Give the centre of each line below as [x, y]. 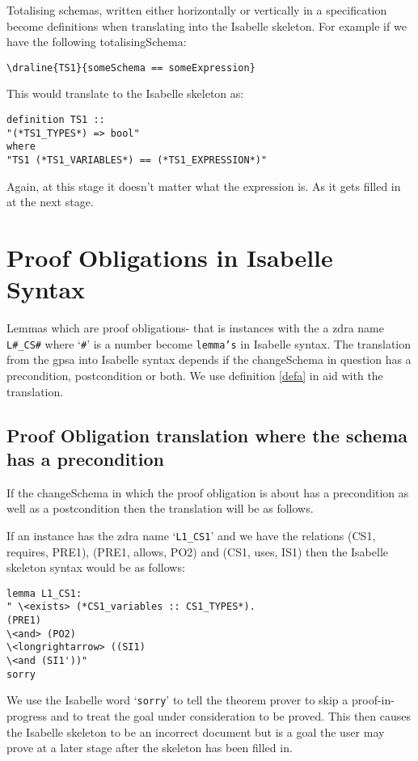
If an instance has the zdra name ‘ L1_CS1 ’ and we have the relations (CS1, [191, 535]
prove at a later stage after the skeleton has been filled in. [150, 748]
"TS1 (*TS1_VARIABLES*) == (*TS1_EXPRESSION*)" [137, 160]
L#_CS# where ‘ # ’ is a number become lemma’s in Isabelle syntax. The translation [209, 343]
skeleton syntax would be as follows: [96, 567]
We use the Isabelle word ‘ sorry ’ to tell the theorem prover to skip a [177, 700]
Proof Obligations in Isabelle [170, 258]
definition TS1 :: [56, 120]
